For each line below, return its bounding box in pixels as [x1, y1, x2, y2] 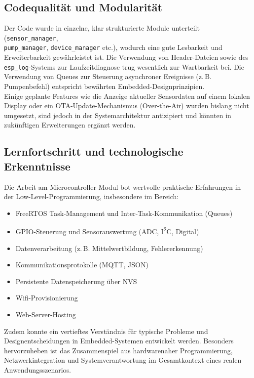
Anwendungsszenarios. [4, 364, 71, 375]
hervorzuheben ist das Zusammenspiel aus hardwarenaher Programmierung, [4, 345, 233, 355]
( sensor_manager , [4, 32, 58, 42]
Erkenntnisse [4, 158, 71, 173]
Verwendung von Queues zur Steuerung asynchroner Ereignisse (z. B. [4, 71, 212, 82]
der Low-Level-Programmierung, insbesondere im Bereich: [4, 191, 179, 202]
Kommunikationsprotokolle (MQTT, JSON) [15, 259, 148, 270]
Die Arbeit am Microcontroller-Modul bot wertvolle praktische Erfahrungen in [4, 181, 241, 192]
